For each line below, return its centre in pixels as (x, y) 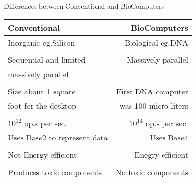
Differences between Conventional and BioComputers (84, 6)
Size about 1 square (42, 91)
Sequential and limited (47, 59)
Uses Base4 (169, 137)
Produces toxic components (55, 172)
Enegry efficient (162, 154)
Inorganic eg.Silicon (42, 42)
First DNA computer (152, 91)
